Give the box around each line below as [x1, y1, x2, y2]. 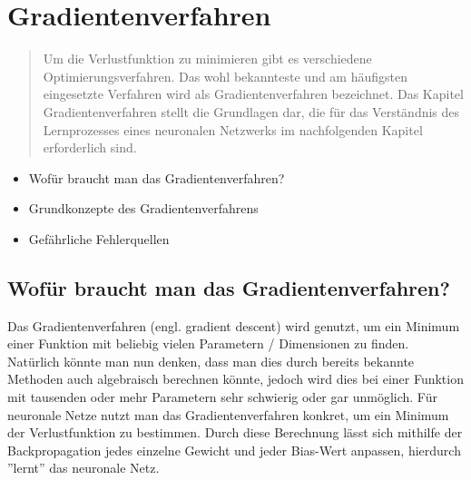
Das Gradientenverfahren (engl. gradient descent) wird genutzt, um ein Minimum [7, 316, 460, 335]
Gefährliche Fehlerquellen [28, 229, 170, 248]
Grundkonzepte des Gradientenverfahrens [28, 199, 259, 218]
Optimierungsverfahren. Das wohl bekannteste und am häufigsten [43, 66, 408, 85]
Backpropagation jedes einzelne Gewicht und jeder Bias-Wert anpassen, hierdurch [7, 440, 461, 459]
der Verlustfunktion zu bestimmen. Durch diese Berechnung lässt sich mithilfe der [7, 423, 463, 442]
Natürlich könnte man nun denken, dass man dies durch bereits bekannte [7, 351, 415, 370]
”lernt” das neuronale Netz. [7, 458, 160, 477]
